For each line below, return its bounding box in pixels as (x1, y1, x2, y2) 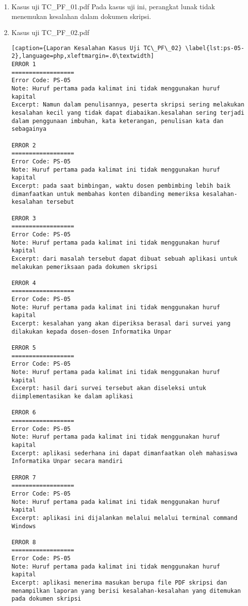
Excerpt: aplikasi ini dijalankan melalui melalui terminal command (11, 514, 238, 521)
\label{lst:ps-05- (185, 44, 245, 52)
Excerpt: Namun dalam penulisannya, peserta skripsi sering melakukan (11, 101, 245, 108)
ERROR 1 (11, 61, 36, 68)
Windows (11, 522, 36, 530)
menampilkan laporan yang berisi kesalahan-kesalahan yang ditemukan (11, 587, 241, 594)
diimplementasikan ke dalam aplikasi (11, 393, 133, 400)
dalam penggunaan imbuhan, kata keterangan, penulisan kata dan (11, 117, 224, 125)
